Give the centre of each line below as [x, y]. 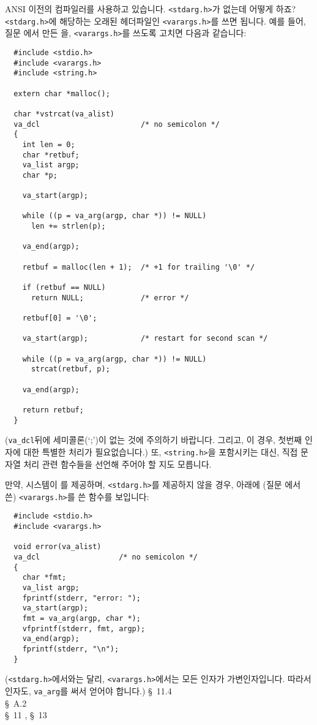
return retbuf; [53, 410]
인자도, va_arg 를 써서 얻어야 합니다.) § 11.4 [88, 690]
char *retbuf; [51, 155]
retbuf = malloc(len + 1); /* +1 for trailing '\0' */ [139, 267]
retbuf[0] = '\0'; [60, 318]
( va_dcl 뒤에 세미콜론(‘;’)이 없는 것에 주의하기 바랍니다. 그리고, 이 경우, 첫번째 [154, 440]
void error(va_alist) [58, 547]
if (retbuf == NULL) [64, 288]
